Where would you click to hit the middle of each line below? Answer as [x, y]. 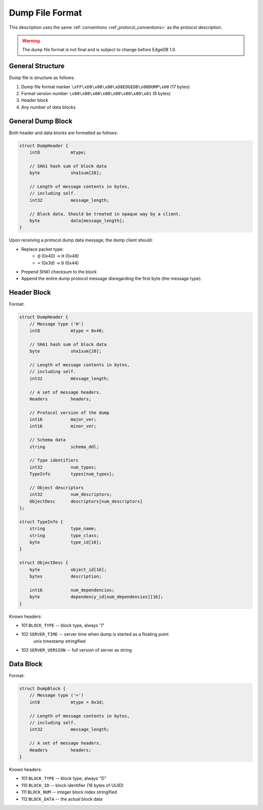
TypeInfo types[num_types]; [72, 474]
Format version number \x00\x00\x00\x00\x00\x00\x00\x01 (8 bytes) [96, 94]
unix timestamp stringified [59, 641]
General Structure [37, 66]
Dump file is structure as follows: [42, 78]
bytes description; [66, 576]
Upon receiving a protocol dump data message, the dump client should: [81, 240]
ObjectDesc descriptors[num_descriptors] [86, 501]
